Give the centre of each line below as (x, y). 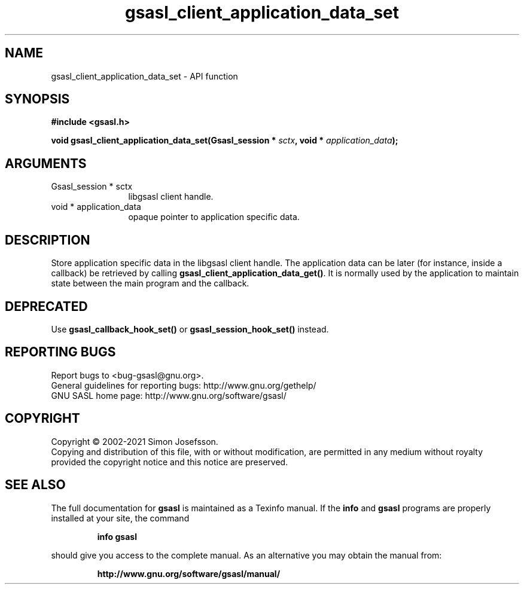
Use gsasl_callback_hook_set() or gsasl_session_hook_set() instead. (190, 329)
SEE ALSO (35, 485)
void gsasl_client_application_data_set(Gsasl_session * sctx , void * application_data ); (225, 141)
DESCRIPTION (48, 240)
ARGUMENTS (46, 163)
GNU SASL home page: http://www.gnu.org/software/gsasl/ (169, 395)
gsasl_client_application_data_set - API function (144, 76)
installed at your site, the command (120, 518)
